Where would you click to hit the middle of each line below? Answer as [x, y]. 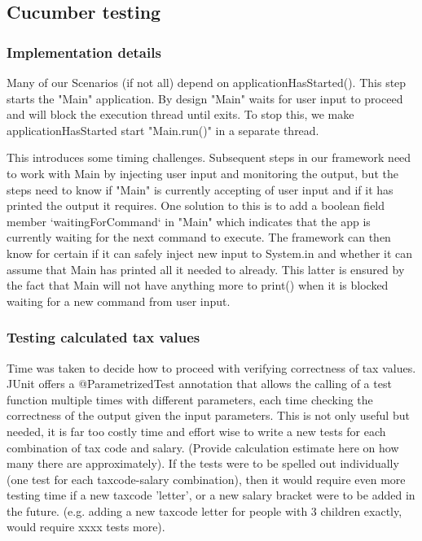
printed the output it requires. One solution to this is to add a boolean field [196, 205]
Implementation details [84, 52]
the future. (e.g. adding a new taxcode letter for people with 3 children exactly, [204, 510]
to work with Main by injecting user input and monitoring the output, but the [202, 173]
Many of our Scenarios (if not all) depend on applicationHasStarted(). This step [207, 82]
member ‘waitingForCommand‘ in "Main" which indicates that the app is [189, 221]
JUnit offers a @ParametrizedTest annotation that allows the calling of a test [199, 384]
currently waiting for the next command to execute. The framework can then [199, 237]
